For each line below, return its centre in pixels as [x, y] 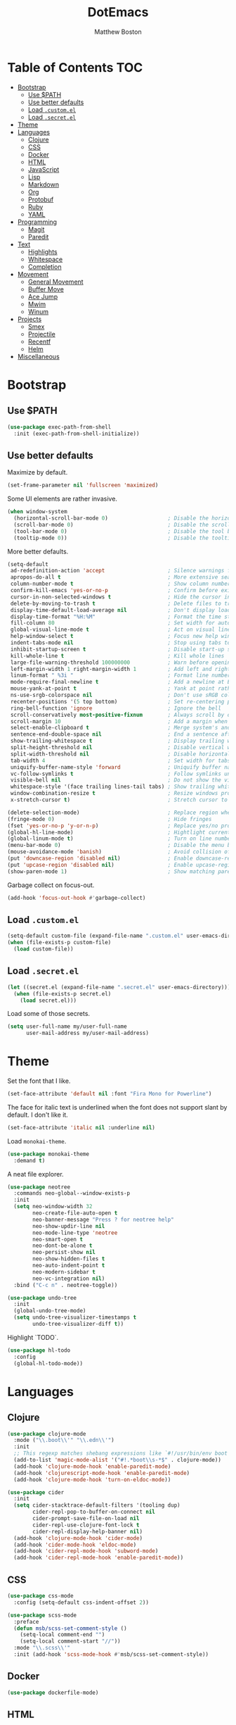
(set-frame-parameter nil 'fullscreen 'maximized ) [83, 485]
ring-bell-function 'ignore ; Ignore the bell [116, 708]
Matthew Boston [118, 32]
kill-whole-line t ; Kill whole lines [117, 655]
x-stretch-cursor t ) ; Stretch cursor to [119, 800]
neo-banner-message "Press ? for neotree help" [103, 1219]
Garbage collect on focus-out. [51, 885]
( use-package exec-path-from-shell [59, 427]
